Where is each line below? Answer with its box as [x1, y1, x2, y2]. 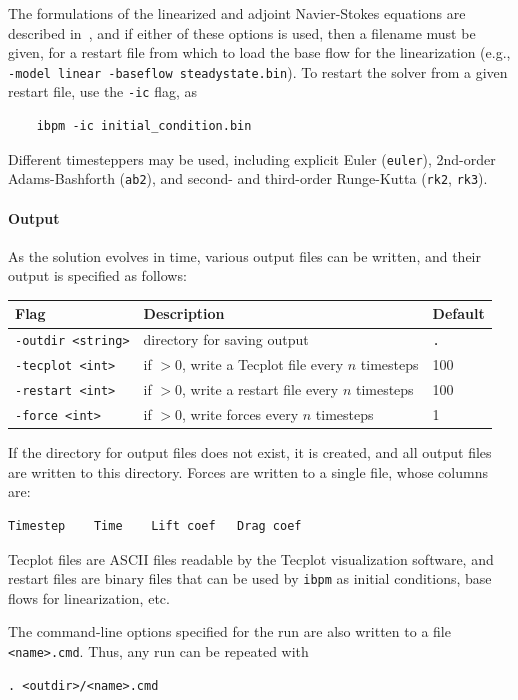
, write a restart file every [182, 379, 339, 400]
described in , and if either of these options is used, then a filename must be [8, 22, 476, 43]
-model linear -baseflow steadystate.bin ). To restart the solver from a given [8, 61, 508, 82]
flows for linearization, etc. [8, 587, 170, 608]
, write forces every [182, 404, 299, 425]
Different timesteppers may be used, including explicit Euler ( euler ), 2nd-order [8, 148, 496, 169]
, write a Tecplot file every [182, 354, 344, 375]
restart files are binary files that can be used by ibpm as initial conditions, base [8, 568, 492, 589]
